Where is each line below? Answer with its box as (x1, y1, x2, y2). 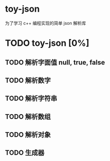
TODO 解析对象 (5, 131, 51, 139)
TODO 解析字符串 (5, 94, 57, 103)
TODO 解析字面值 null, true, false (5, 58, 105, 66)
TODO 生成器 (5, 149, 45, 157)
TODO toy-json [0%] (5, 38, 90, 49)
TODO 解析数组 (5, 112, 51, 121)
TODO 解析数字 (5, 76, 51, 84)
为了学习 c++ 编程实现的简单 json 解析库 (5, 20, 86, 26)
